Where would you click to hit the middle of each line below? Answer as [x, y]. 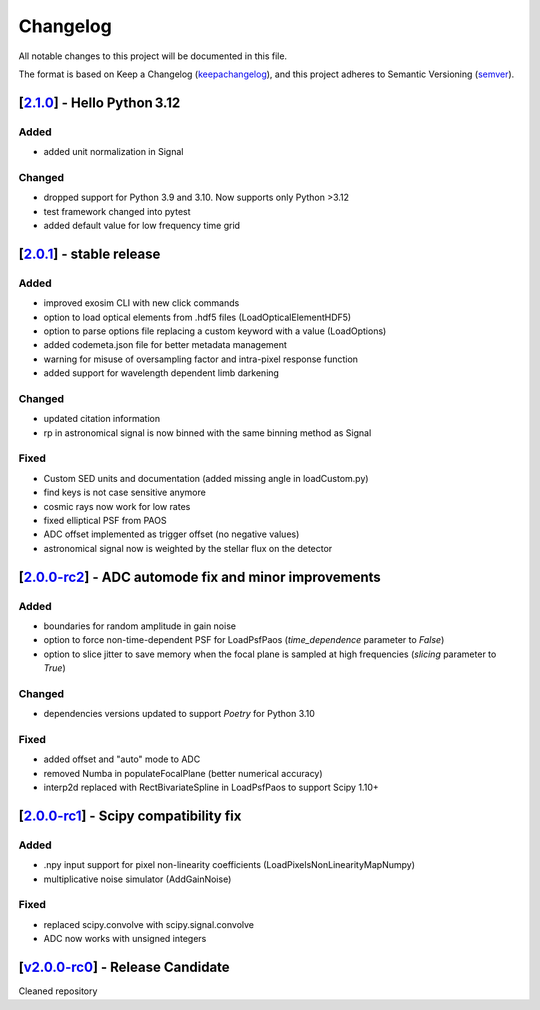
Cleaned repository [58, 991]
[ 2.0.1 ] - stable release [89, 253]
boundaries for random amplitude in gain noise [140, 626]
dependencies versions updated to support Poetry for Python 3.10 [179, 714]
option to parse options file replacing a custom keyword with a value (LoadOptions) [215, 331]
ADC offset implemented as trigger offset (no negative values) [171, 534]
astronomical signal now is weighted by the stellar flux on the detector [188, 548]
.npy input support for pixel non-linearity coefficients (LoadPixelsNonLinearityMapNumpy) [229, 865]
